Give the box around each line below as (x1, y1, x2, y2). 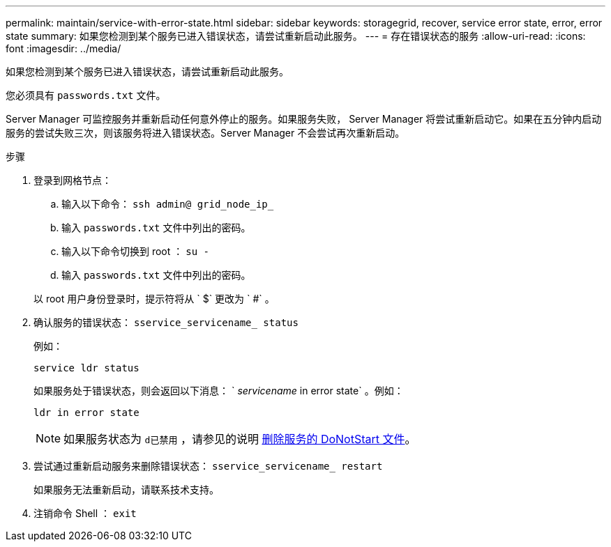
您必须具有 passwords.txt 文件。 (6, 89, 166, 101)
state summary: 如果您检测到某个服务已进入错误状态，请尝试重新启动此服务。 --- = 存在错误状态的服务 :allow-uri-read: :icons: (6, 30, 586, 42)
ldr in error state (33, 407, 139, 418)
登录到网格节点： (33, 174, 112, 186)
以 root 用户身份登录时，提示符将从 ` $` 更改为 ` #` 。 (33, 293, 275, 305)
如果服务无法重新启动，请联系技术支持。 (33, 484, 219, 495)
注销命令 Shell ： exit (33, 507, 137, 519)
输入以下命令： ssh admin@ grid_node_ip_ (61, 198, 274, 210)
